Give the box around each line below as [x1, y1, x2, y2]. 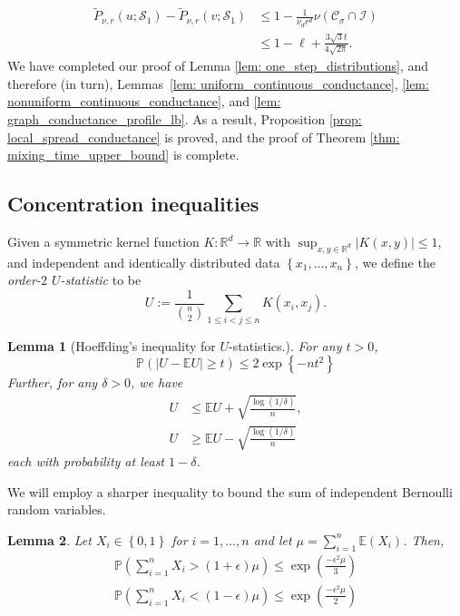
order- [7, 270, 41, 289]
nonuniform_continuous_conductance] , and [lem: [7, 92, 281, 111]
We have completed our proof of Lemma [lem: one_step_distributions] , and [7, 56, 429, 75]
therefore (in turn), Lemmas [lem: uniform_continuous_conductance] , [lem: [7, 73, 429, 93]
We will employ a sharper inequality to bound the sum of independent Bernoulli [7, 482, 453, 501]
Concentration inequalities [7, 190, 259, 218]
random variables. [7, 500, 106, 519]
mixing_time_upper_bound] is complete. [7, 145, 240, 164]
